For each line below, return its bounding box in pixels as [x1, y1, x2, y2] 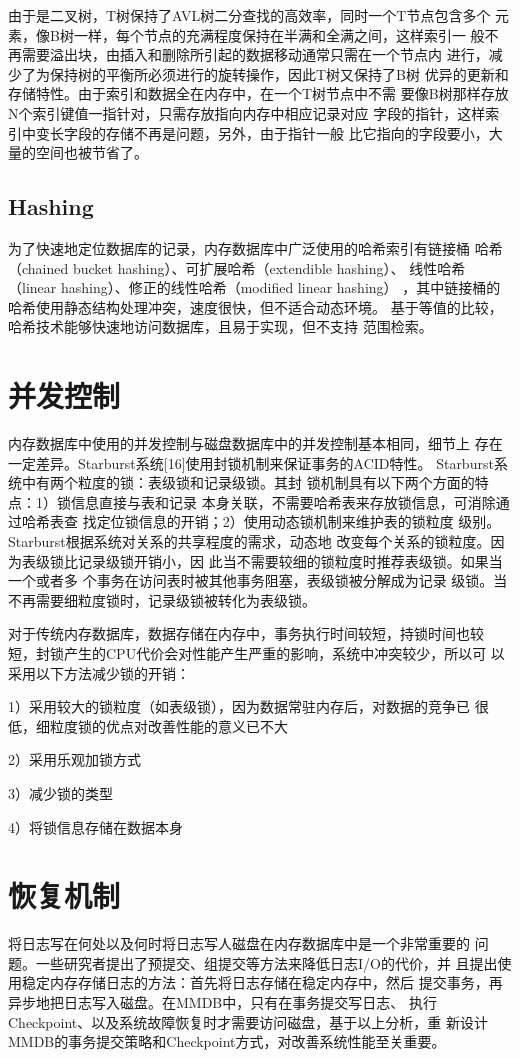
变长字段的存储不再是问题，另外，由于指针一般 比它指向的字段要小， [35, 122, 489, 143]
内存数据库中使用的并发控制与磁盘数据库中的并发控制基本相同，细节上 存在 [8, 433, 503, 454]
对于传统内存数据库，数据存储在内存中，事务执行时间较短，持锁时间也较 [8, 623, 484, 644]
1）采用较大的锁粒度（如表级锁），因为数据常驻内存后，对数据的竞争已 [8, 696, 470, 717]
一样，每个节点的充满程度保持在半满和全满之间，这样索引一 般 [73, 24, 485, 45]
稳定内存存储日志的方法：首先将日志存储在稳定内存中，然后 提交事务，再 [21, 972, 503, 993]
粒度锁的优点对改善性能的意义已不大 [49, 715, 288, 736]
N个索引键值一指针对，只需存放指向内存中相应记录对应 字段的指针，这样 [8, 102, 486, 123]
